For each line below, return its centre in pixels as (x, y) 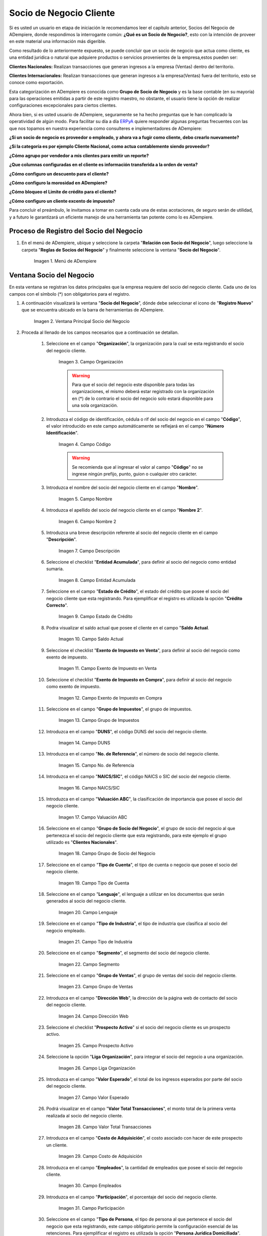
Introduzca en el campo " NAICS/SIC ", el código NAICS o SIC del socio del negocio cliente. (138, 777)
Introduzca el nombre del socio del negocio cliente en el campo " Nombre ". (122, 487)
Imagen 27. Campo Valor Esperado (94, 1097)
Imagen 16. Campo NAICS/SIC (89, 788)
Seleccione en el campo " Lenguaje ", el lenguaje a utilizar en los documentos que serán (135, 894)
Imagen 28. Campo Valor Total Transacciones (105, 1127)
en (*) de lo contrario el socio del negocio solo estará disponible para (143, 398)
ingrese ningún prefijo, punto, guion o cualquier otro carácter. (134, 474)
